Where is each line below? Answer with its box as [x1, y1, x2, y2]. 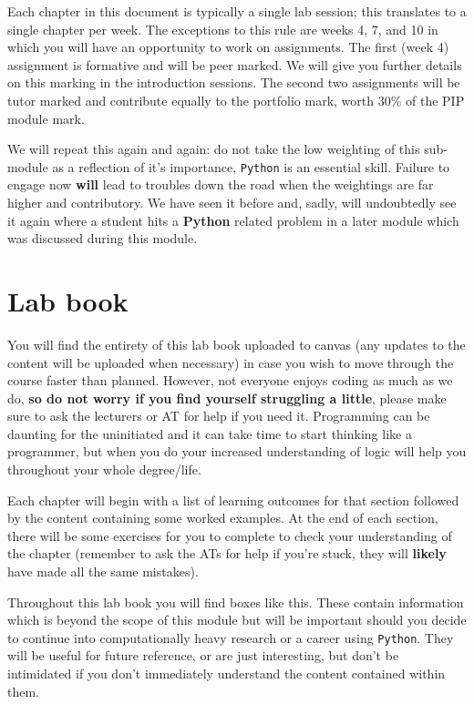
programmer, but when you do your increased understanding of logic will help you [7, 442, 467, 461]
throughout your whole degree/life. [7, 460, 201, 479]
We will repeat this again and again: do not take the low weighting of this [7, 139, 420, 158]
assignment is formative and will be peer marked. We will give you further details [7, 55, 462, 74]
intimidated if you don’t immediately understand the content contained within [7, 664, 446, 683]
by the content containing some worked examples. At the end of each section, [7, 508, 438, 527]
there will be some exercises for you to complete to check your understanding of [7, 525, 452, 545]
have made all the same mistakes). [7, 562, 199, 581]
